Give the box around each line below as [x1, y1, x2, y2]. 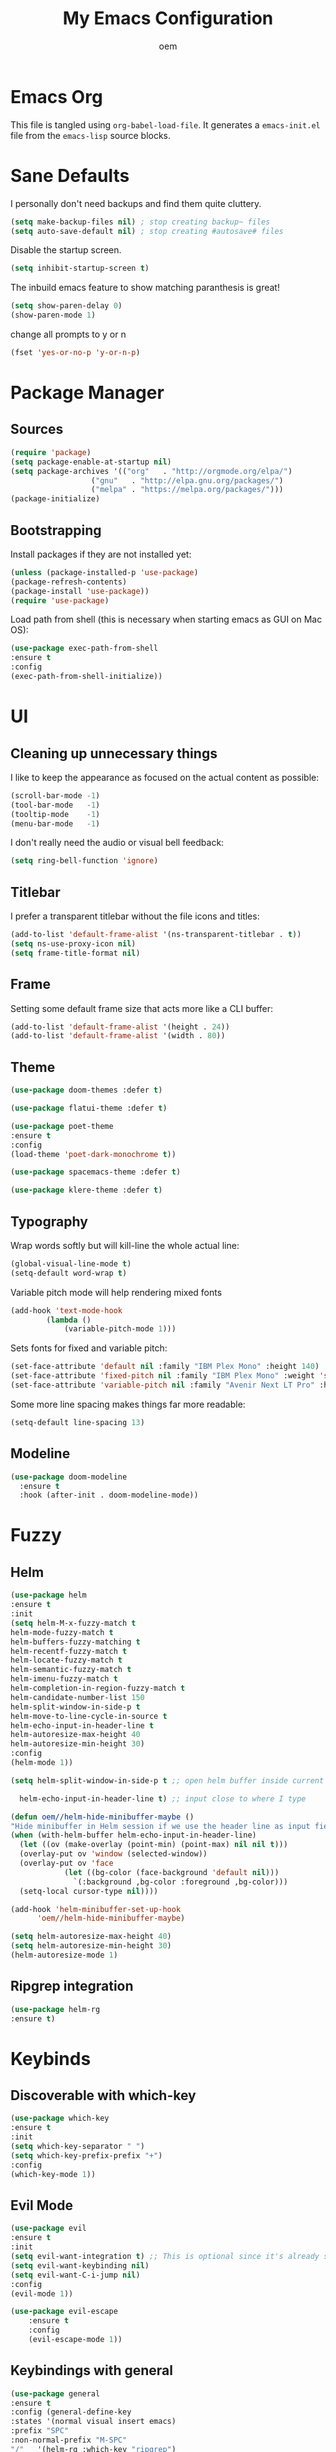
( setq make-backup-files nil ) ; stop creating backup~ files [10, 217, 271, 227]
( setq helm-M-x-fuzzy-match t [10, 1618, 137, 1628]
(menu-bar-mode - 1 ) [10, 818, 101, 829]
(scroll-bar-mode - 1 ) [10, 790, 101, 801]
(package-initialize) [10, 494, 101, 504]
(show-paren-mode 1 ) [10, 310, 97, 321]
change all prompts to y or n [10, 328, 127, 340]
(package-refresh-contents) [10, 577, 128, 587]
